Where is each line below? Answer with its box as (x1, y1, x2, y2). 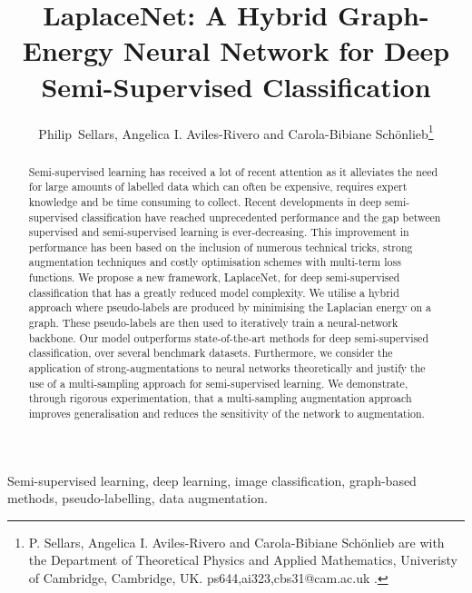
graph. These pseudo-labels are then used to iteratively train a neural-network (28, 315, 398, 331)
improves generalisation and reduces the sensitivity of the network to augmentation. (28, 406, 425, 421)
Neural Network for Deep (123, 32, 450, 69)
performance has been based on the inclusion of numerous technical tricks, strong (28, 239, 413, 254)
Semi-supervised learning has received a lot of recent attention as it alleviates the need (28, 163, 438, 179)
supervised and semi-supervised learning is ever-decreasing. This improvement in (28, 224, 409, 240)
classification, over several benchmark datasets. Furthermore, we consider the (28, 345, 393, 361)
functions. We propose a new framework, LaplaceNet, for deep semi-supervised (28, 270, 400, 285)
